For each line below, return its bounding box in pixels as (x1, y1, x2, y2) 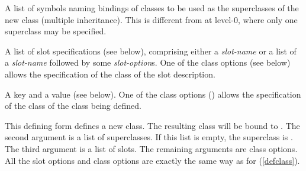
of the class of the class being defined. (5, 99, 141, 112)
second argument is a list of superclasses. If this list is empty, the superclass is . (5, 131, 293, 143)
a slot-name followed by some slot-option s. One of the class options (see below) (5, 56, 291, 69)
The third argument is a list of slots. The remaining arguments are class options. (5, 142, 298, 154)
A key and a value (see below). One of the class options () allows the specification (5, 88, 301, 100)
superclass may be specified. (5, 25, 107, 37)
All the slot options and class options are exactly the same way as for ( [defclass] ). (5, 154, 300, 166)
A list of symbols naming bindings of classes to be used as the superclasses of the (5, 2, 299, 14)
